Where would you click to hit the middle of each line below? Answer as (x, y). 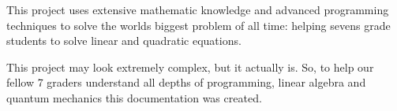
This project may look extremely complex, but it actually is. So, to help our (190, 67)
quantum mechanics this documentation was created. (134, 97)
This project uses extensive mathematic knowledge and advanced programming (198, 9)
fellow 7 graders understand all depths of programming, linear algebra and (186, 82)
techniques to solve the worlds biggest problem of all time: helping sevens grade (198, 25)
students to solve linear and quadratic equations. (124, 41)
